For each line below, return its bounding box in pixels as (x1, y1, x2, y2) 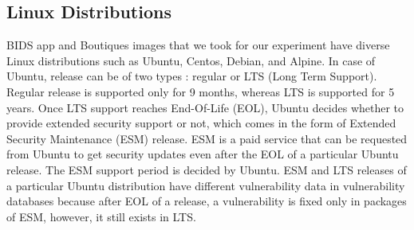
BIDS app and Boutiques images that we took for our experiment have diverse (6, 37, 390, 53)
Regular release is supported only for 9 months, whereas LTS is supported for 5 (6, 83, 395, 99)
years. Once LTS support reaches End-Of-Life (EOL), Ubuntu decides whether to (6, 99, 404, 115)
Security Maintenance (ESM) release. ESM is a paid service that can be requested (6, 130, 408, 146)
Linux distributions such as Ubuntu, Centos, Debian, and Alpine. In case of (6, 52, 376, 68)
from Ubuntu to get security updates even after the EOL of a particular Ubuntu (6, 146, 399, 162)
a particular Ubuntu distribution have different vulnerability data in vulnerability (6, 177, 405, 193)
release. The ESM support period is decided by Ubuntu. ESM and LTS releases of (6, 161, 407, 177)
